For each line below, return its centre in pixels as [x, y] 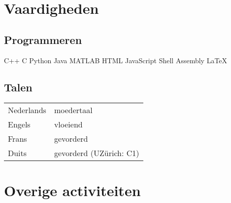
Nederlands [27, 110]
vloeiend [68, 124]
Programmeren [43, 39]
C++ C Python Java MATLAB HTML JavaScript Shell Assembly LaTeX [116, 60]
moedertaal [73, 110]
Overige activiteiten [72, 190]
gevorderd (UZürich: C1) [97, 153]
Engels [19, 124]
